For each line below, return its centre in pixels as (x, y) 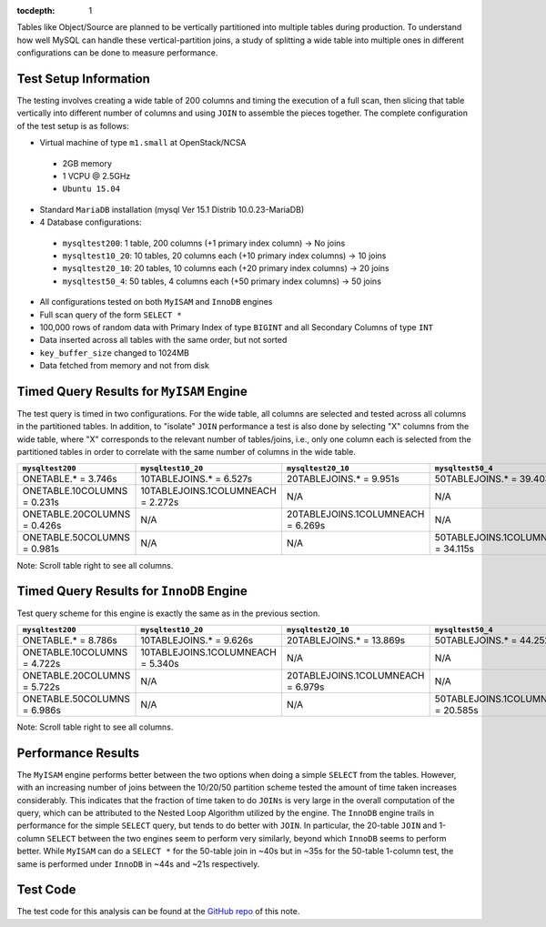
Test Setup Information (83, 79)
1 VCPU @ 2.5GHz (96, 176)
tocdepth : (36, 10)
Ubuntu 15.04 (91, 189)
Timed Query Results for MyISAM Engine (132, 391)
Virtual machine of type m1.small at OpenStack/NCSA (143, 143)
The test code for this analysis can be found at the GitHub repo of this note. (158, 912)
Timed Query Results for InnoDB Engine (132, 591)
